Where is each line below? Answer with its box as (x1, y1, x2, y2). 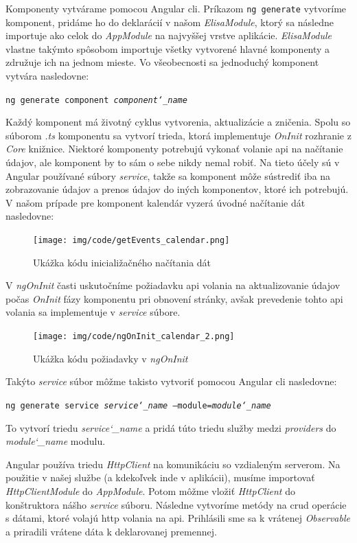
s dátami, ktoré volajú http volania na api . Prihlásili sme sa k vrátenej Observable (5, 511, 350, 525)
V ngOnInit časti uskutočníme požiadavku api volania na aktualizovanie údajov (5, 278, 341, 292)
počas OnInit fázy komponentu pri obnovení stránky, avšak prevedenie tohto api (5, 291, 343, 305)
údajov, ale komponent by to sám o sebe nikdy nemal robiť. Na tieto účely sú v (5, 155, 340, 170)
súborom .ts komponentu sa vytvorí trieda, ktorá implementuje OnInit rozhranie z (5, 128, 352, 142)
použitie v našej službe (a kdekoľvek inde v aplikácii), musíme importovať (5, 470, 315, 485)
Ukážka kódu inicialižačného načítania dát (33, 255, 211, 269)
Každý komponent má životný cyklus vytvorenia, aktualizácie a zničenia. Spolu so (5, 115, 351, 129)
